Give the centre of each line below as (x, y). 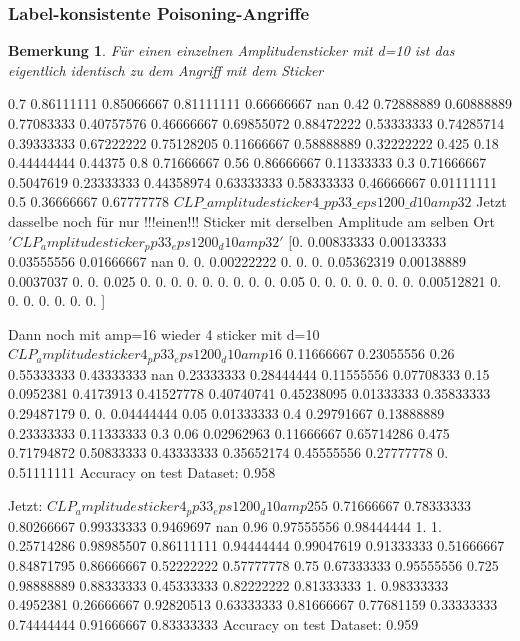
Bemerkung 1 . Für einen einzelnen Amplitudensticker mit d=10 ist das (231, 50)
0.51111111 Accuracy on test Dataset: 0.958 (142, 471)
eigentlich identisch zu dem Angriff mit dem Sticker (166, 69)
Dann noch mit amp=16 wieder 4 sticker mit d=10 (164, 333)
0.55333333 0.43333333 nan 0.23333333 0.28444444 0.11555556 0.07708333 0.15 (249, 373)
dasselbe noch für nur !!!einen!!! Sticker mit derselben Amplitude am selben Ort (252, 220)
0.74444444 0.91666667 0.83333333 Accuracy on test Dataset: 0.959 (213, 623)
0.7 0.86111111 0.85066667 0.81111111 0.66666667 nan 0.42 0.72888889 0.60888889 (260, 103)
